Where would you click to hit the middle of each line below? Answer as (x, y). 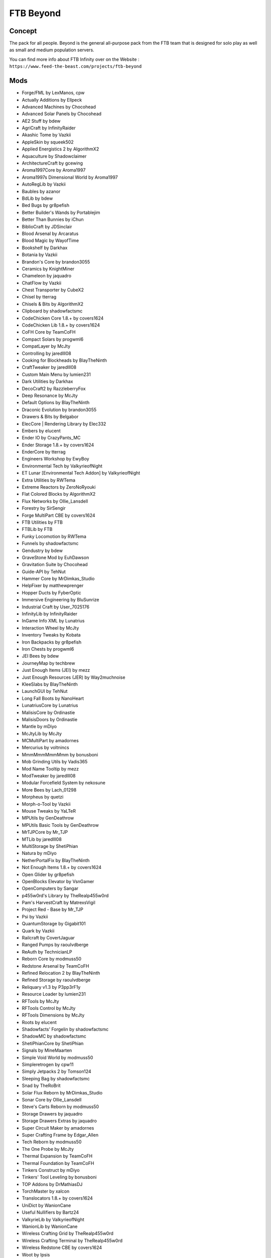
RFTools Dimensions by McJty (53, 1015)
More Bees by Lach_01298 (49, 790)
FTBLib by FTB (37, 529)
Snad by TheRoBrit (41, 1086)
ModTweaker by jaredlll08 (49, 776)
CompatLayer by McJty (46, 346)
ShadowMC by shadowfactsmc (54, 1036)
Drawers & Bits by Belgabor (50, 417)
